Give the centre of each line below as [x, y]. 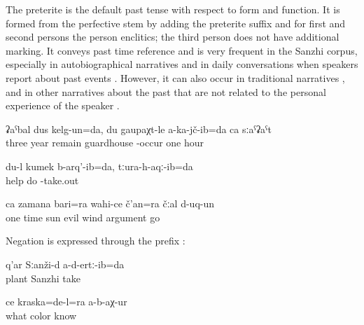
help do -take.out [42, 180]
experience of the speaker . [63, 105]
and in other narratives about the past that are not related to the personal [166, 91]
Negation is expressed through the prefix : [96, 241]
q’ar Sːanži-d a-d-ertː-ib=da [65, 264]
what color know [41, 315]
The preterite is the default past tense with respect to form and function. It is [173, 9]
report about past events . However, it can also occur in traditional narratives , [175, 77]
